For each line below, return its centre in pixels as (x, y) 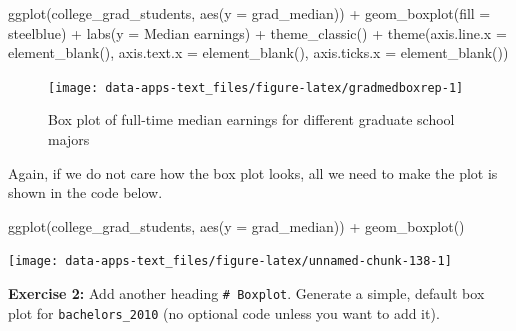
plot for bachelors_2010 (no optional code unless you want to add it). (224, 312)
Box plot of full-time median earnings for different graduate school (251, 119)
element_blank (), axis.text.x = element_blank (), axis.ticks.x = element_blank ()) (258, 52)
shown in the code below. (85, 192)
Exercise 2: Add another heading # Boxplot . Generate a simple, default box (246, 293)
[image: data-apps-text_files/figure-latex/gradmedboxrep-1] (256, 87)
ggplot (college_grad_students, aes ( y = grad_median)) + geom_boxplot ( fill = (249, 13)
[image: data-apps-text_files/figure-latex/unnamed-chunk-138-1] (230, 261)
